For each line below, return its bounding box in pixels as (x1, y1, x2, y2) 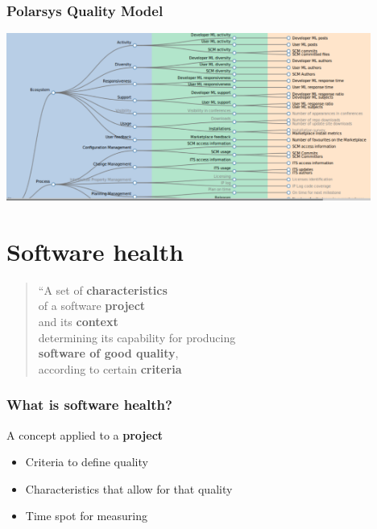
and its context (38, 312, 118, 329)
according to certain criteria (38, 360, 182, 377)
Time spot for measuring (25, 507, 147, 524)
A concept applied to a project (6, 426, 164, 443)
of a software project (38, 297, 146, 314)
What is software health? (6, 395, 172, 415)
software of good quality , (38, 345, 179, 362)
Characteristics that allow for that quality (25, 480, 233, 497)
